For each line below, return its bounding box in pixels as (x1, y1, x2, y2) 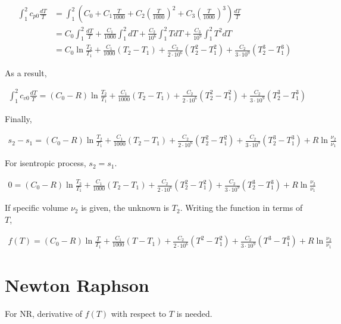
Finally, (5, 112, 32, 124)
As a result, (5, 66, 47, 79)
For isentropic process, (5, 157, 86, 169)
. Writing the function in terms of (180, 201, 303, 214)
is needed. (176, 307, 212, 319)
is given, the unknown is (81, 201, 170, 214)
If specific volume (5, 201, 68, 214)
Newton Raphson (5, 272, 149, 297)
